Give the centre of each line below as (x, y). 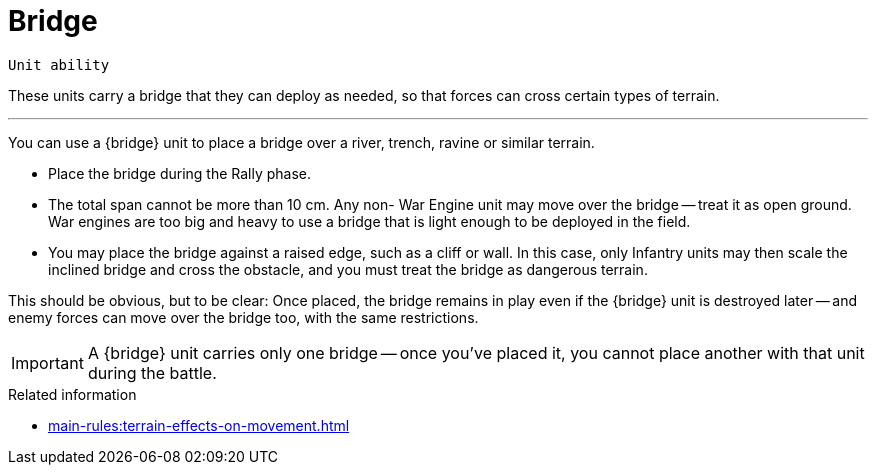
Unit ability (59, 64)
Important (47, 362)
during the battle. (152, 372)
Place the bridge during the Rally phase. (180, 173)
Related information (72, 394)
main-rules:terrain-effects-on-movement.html (199, 425)
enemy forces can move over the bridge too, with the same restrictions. (243, 317)
